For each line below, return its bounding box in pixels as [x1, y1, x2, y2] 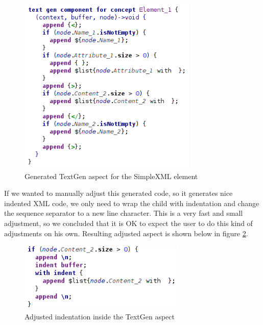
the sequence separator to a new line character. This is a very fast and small [4, 208, 243, 218]
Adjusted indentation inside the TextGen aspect [25, 311, 175, 321]
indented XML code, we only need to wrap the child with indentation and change [4, 197, 259, 208]
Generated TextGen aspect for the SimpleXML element [25, 170, 198, 181]
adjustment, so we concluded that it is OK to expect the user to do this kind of [4, 217, 253, 228]
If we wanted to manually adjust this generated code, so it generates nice [4, 188, 233, 198]
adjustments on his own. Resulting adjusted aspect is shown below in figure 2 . [4, 228, 248, 238]
